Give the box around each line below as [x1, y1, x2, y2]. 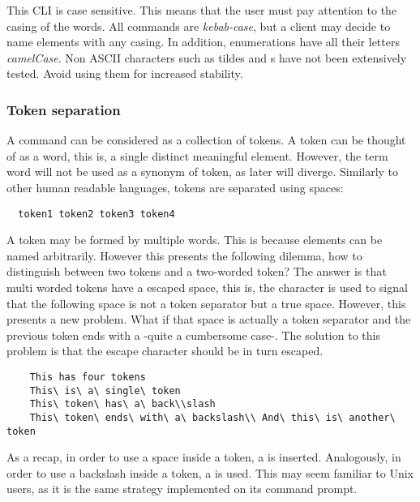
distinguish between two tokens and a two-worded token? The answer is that [6, 263, 387, 280]
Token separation [6, 99, 121, 119]
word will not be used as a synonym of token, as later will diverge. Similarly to [6, 163, 399, 180]
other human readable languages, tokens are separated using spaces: [6, 178, 344, 195]
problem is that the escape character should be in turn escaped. [6, 342, 324, 359]
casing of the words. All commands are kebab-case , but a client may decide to [6, 17, 391, 34]
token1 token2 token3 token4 [18, 208, 175, 220]
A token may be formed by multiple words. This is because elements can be [6, 231, 383, 248]
